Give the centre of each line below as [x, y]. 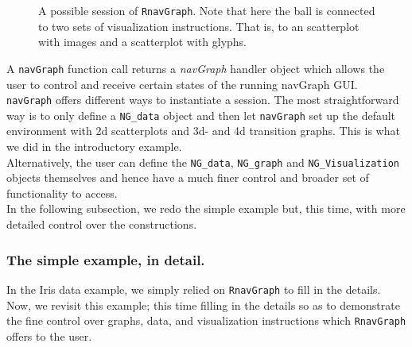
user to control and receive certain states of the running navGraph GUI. [182, 84]
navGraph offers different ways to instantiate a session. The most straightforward [203, 100]
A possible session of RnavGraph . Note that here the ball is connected [207, 10]
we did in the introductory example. [94, 146]
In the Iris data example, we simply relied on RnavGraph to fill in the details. [194, 289]
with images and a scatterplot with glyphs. [142, 42]
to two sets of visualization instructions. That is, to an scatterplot [199, 26]
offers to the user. [49, 335]
